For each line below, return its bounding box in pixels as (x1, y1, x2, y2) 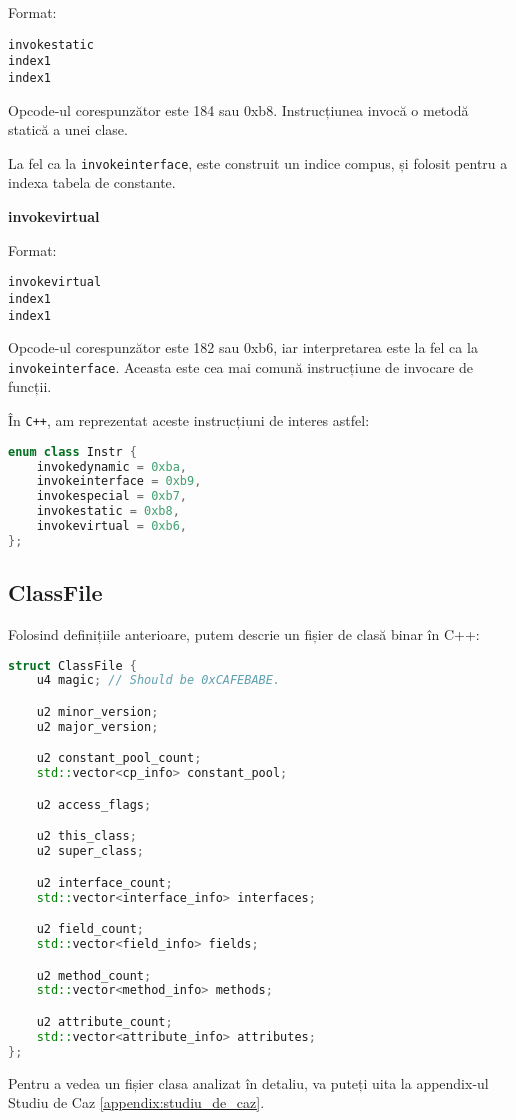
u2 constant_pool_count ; (36, 751, 202, 766)
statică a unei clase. (8, 119, 128, 140)
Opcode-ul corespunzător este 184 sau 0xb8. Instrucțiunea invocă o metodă (8, 99, 469, 120)
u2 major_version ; (36, 719, 159, 734)
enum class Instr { (8, 444, 137, 459)
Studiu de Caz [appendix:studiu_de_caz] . (8, 1092, 265, 1113)
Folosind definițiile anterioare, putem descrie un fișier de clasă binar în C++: (8, 623, 480, 644)
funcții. (8, 376, 52, 397)
